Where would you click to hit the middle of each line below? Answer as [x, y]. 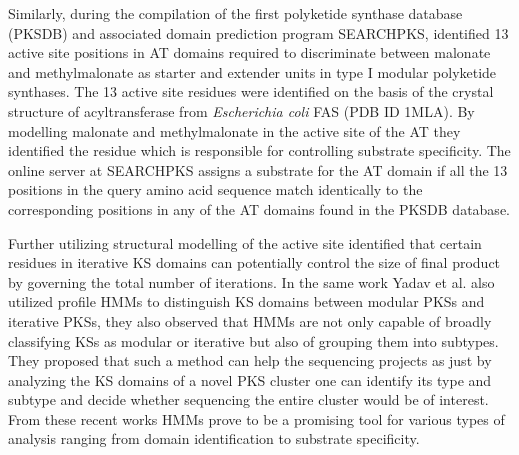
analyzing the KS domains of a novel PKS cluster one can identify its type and [250, 379]
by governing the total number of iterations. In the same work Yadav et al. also [251, 281]
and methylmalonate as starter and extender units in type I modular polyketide [252, 71]
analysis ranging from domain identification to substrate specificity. [214, 438]
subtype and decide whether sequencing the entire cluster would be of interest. [248, 399]
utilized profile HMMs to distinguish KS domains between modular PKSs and [246, 301]
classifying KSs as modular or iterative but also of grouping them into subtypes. [253, 340]
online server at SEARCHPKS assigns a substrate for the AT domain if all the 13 [258, 169]
